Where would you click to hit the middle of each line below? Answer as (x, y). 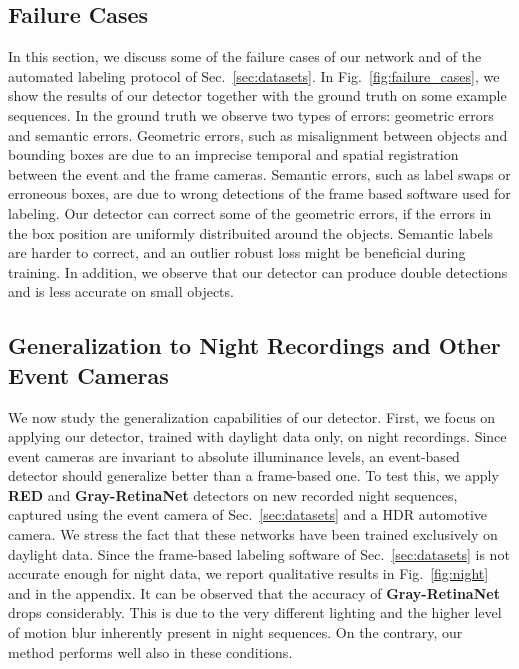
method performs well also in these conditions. (150, 651)
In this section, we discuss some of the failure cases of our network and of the (245, 56)
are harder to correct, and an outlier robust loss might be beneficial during (237, 252)
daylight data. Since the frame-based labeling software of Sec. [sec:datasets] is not (259, 553)
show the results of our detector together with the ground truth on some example (257, 95)
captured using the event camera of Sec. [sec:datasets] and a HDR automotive (248, 514)
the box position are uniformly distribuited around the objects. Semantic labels (251, 232)
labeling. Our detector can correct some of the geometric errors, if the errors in (250, 212)
